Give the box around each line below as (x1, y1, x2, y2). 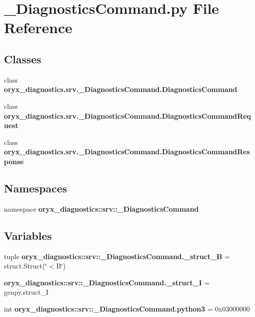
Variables (4, 227, 52, 243)
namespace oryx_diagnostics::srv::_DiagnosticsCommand (4, 203, 199, 214)
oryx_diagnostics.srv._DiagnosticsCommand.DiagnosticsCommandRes (4, 146, 250, 157)
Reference (4, 17, 73, 38)
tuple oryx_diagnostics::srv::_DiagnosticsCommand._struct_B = (4, 251, 230, 261)
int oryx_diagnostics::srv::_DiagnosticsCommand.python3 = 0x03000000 (4, 303, 250, 314)
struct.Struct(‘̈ (4, 261, 47, 271)
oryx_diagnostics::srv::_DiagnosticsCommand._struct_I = (4, 277, 210, 287)
